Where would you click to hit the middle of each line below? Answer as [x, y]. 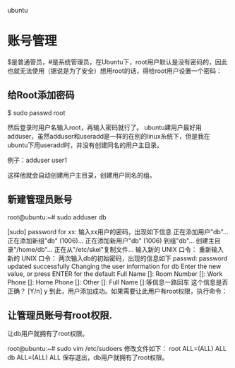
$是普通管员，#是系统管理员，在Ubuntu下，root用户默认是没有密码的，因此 [117, 62]
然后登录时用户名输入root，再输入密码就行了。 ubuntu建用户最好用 [105, 127]
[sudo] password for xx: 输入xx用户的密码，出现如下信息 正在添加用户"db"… [118, 231]
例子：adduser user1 [37, 160]
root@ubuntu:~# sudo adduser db [57, 217]
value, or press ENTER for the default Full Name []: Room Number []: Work [115, 274]
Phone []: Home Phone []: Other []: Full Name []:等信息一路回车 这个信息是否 [118, 282]
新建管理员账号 [40, 200]
